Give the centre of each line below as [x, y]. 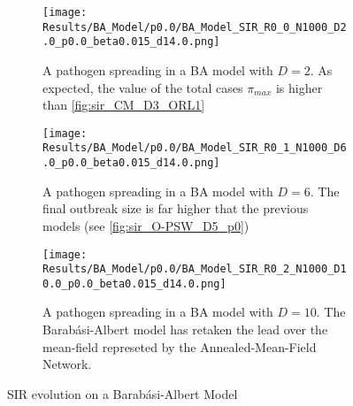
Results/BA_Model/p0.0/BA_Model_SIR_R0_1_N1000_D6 [195, 148]
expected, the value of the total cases [143, 87]
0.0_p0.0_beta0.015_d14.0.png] [134, 283]
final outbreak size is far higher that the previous [176, 208]
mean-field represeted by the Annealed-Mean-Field [180, 346]
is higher [299, 87]
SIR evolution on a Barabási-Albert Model [123, 393]
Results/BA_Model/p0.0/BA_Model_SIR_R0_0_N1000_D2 [195, 27]
